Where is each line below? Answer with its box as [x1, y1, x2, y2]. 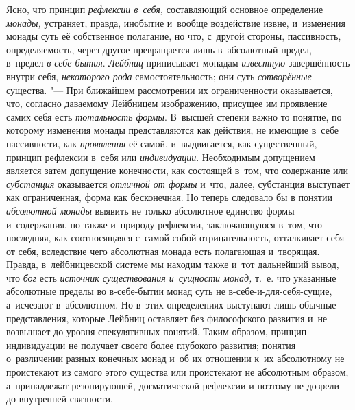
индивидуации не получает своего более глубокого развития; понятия [6, 337, 296, 352]
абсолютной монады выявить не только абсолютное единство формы [6, 203, 295, 217]
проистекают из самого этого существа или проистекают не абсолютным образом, [6, 365, 349, 379]
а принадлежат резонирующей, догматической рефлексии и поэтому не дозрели [6, 378, 339, 392]
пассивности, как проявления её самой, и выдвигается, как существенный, [6, 136, 317, 150]
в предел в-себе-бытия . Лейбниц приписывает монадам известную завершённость [6, 56, 350, 70]
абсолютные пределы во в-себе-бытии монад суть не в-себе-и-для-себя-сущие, [6, 284, 332, 298]
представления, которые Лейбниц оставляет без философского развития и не [6, 311, 328, 325]
